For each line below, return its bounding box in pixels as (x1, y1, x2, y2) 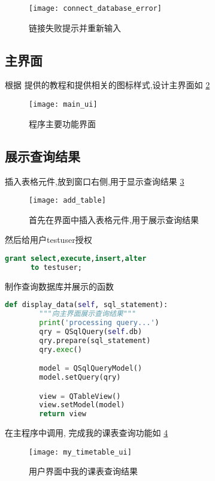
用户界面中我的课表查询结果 (29, 465, 138, 477)
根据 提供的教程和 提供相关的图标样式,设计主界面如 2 (5, 79, 210, 91)
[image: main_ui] (29, 100, 98, 109)
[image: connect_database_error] (29, 4, 162, 13)
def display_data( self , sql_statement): (5, 300, 168, 309)
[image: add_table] (29, 196, 106, 205)
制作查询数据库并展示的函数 (5, 279, 114, 292)
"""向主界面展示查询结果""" (39, 309, 137, 318)
